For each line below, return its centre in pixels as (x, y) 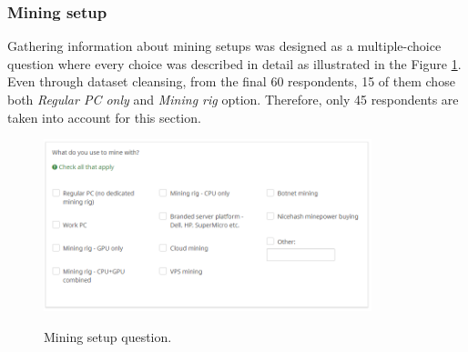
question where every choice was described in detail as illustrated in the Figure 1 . (234, 63)
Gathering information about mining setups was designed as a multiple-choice (224, 46)
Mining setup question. (108, 336)
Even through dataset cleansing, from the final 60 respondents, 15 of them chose (231, 81)
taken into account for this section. (104, 117)
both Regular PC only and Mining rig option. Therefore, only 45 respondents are (233, 99)
